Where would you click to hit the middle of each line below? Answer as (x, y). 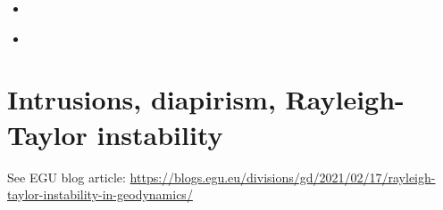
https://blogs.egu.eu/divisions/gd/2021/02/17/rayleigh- (283, 177)
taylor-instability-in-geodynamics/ (100, 194)
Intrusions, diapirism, (142, 99)
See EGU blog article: (67, 177)
